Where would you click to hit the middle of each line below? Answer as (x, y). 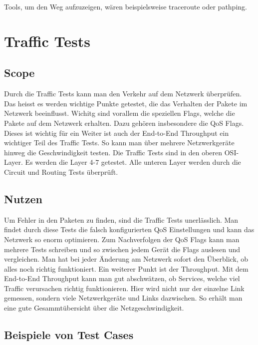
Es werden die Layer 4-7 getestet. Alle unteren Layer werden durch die (133, 162)
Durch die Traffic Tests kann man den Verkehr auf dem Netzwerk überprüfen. (123, 94)
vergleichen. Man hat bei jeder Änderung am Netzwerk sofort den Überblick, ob (126, 259)
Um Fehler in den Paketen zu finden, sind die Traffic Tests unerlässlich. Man (121, 219)
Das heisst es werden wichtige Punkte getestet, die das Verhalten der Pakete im (126, 103)
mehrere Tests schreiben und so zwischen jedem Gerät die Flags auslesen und (122, 249)
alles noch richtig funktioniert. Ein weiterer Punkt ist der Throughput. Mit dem (126, 268)
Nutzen (23, 198)
